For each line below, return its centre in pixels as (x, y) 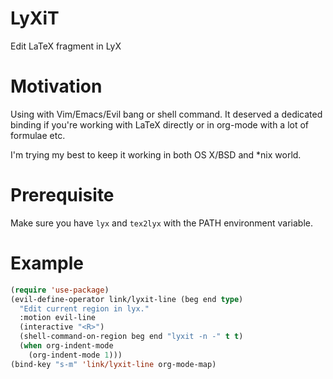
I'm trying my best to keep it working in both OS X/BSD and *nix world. (156, 154)
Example (47, 263)
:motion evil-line (58, 318)
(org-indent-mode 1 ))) (75, 355)
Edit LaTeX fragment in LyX (66, 46)
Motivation (56, 86)
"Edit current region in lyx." (84, 308)
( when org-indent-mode (66, 346)
